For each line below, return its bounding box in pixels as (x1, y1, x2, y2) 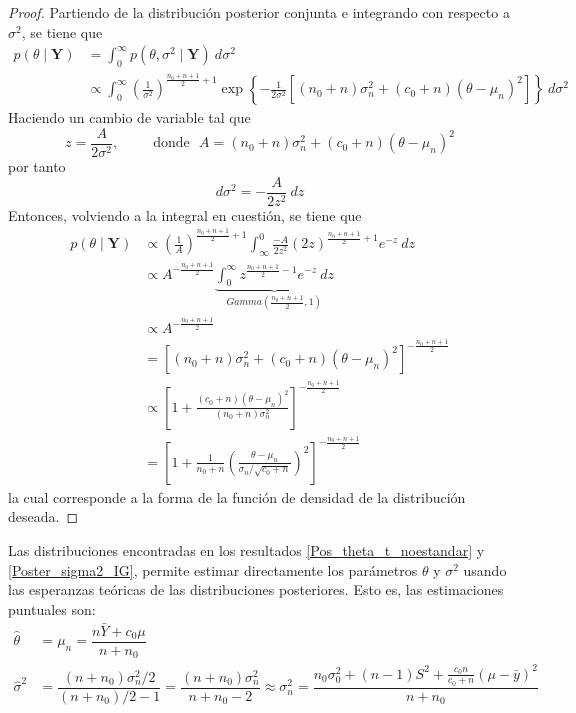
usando (463, 559, 507, 580)
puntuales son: (8, 598, 96, 619)
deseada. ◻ (8, 506, 79, 527)
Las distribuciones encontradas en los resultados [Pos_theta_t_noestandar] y (8, 540, 485, 560)
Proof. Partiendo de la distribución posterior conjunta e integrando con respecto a (8, 2, 510, 22)
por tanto (8, 155, 66, 176)
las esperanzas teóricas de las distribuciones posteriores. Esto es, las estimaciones (8, 579, 504, 600)
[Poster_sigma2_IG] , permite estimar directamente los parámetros (8, 559, 418, 580)
